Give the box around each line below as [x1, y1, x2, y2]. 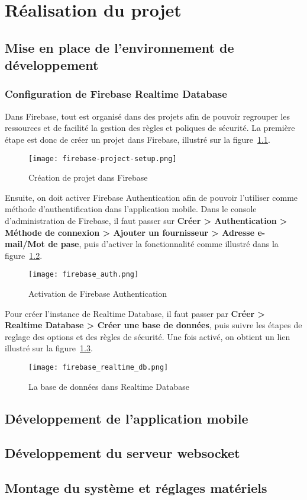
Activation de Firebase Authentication [28, 287, 167, 300]
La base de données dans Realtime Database [28, 380, 189, 392]
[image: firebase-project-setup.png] [28, 154, 177, 163]
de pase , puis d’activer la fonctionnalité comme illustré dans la [48, 238, 279, 250]
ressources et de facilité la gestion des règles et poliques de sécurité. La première [5, 121, 295, 134]
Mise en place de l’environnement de [5, 38, 234, 56]
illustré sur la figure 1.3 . [5, 342, 93, 354]
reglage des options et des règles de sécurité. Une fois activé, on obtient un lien [5, 330, 290, 342]
